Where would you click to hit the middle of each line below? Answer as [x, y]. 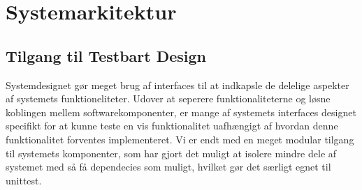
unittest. [24, 180]
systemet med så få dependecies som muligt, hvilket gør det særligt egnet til [168, 167]
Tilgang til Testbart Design [106, 55]
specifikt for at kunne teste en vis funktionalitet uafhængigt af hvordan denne [172, 126]
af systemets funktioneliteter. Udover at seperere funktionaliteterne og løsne [168, 98]
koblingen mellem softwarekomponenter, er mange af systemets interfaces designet [181, 112]
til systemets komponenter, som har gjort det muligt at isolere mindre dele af [171, 153]
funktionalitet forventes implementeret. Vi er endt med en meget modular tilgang [180, 139]
